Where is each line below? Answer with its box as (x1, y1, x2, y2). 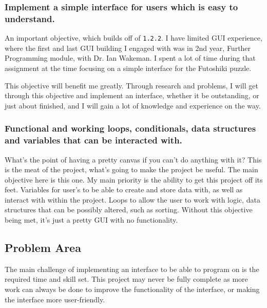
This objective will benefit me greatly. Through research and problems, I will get (5, 80, 258, 90)
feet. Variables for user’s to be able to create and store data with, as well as (5, 184, 243, 195)
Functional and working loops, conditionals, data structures (5, 122, 256, 135)
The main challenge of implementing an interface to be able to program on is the (5, 263, 259, 274)
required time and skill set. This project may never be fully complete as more (5, 274, 248, 284)
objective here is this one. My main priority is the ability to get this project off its (5, 174, 263, 185)
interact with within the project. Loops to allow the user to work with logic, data (5, 194, 260, 205)
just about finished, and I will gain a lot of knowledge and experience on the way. (5, 100, 261, 111)
